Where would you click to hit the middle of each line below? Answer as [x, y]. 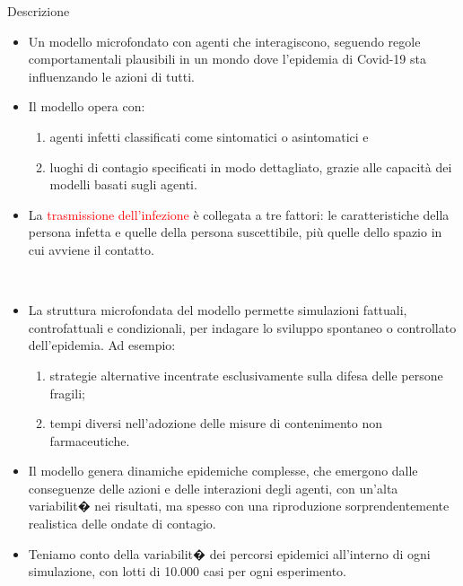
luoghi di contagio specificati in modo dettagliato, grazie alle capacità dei [251, 166]
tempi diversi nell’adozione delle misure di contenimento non [216, 423]
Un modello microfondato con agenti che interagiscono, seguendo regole [224, 41]
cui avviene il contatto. [91, 249]
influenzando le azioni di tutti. [111, 76]
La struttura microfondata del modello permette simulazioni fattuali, [218, 310]
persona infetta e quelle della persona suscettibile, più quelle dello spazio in [235, 232]
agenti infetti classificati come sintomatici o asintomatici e [209, 136]
